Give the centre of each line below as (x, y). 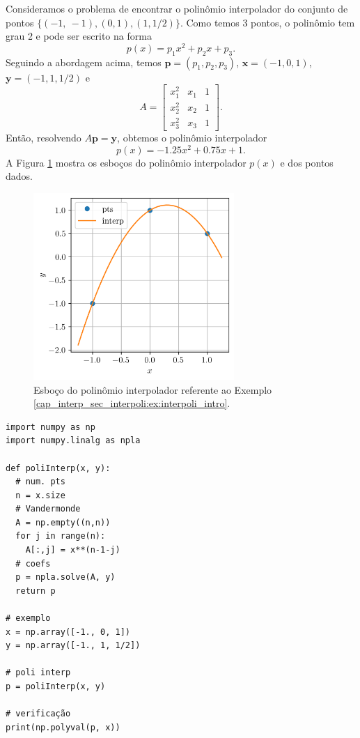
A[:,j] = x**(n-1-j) (73, 550)
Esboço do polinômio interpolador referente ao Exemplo (153, 389)
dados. (19, 176)
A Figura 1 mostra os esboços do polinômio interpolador (126, 162)
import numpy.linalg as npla (73, 441)
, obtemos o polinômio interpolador (192, 138)
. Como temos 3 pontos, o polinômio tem (267, 22)
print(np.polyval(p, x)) (63, 727)
